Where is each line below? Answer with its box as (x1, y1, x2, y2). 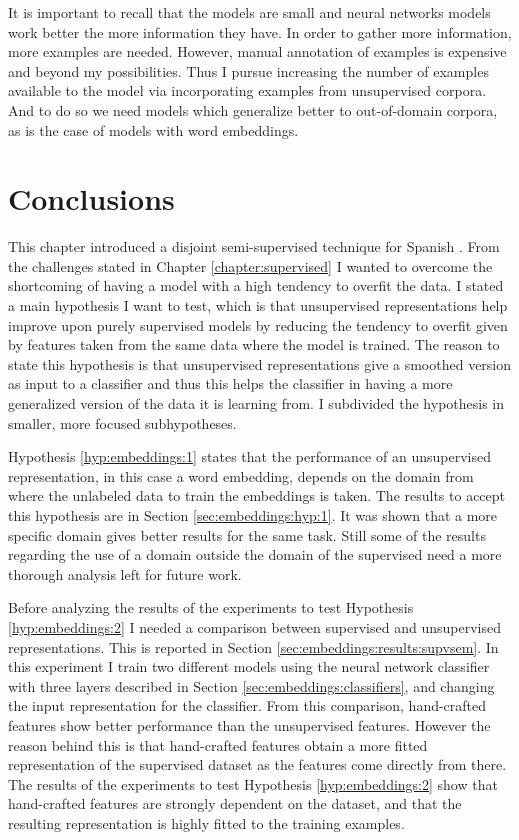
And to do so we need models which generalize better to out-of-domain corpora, (8, 99, 498, 120)
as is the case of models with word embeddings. (8, 119, 299, 140)
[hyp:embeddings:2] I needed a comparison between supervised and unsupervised (8, 616, 501, 637)
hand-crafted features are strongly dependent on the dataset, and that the (8, 793, 462, 814)
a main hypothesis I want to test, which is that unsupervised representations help (8, 295, 508, 316)
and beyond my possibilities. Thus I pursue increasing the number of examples (8, 60, 489, 81)
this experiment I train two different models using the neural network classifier (8, 656, 490, 677)
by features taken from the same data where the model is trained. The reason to (8, 334, 500, 355)
